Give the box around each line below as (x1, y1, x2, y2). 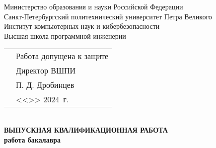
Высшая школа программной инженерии (4, 30, 126, 41)
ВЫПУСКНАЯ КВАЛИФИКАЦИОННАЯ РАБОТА (4, 124, 168, 135)
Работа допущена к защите (16, 50, 109, 62)
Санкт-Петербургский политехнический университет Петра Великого (4, 11, 212, 21)
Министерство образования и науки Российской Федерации (4, 1, 183, 11)
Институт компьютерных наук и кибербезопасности (4, 21, 160, 31)
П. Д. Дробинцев (16, 79, 74, 91)
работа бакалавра (4, 134, 61, 145)
